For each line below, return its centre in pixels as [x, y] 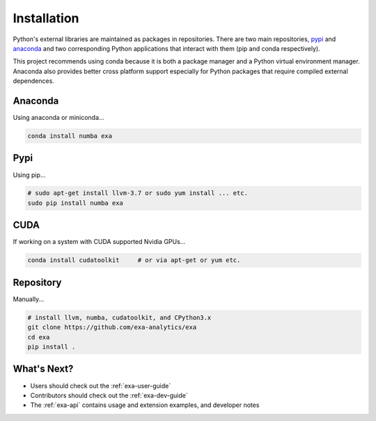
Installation [46, 18]
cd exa [39, 337]
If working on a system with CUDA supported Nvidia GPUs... [99, 242]
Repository [37, 282]
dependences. [34, 81]
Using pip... [29, 175]
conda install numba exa [70, 136]
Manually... [29, 299]
